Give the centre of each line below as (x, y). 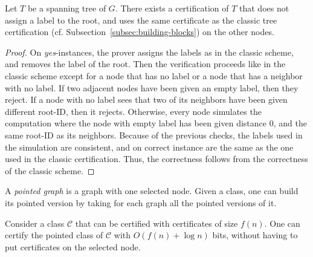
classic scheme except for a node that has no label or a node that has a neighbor (154, 75)
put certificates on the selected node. (73, 246)
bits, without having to (255, 235)
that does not (264, 8)
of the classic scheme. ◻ (50, 170)
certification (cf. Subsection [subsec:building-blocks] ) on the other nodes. (140, 32)
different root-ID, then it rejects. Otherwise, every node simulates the (133, 111)
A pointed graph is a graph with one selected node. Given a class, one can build (152, 191)
